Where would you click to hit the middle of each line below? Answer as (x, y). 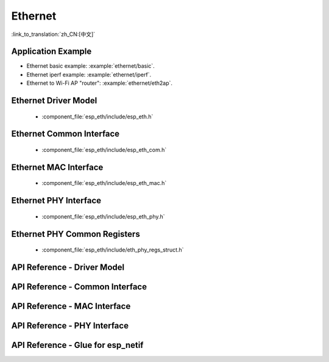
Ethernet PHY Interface (56, 201)
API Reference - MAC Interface (71, 306)
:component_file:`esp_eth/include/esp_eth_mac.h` (104, 183)
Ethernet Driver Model (54, 101)
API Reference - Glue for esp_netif (77, 345)
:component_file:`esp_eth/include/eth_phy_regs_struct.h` (113, 250)
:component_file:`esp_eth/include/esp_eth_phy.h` (103, 216)
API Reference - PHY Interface (70, 326)
